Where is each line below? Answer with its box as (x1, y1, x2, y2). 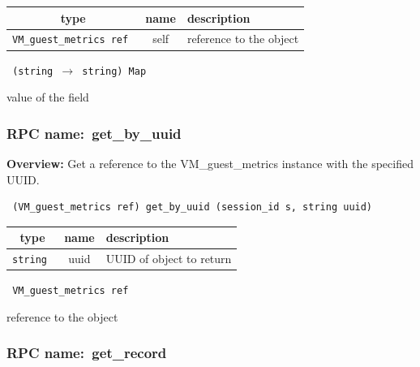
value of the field (6, 89, 89, 106)
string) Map (82, 65, 147, 77)
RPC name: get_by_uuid (6, 123, 182, 143)
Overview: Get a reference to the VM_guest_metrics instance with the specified (6, 154, 414, 171)
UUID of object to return (105, 250, 232, 267)
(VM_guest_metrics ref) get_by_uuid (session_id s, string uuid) (12, 201, 373, 214)
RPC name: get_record (6, 343, 167, 363)
